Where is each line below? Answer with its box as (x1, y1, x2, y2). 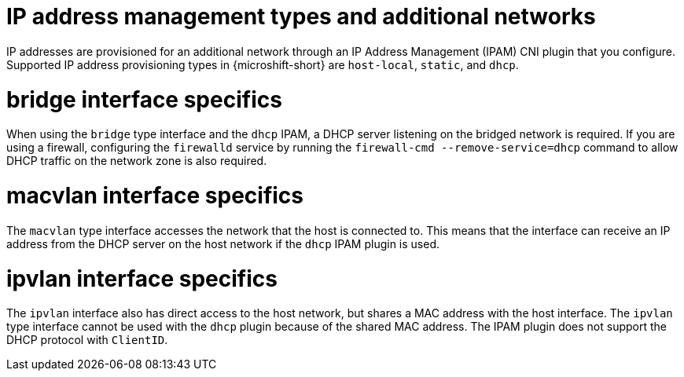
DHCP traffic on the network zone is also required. (6, 154, 267, 168)
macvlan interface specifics (6, 182, 303, 209)
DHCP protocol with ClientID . (6, 333, 168, 347)
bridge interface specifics (6, 86, 282, 113)
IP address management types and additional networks (6, 3, 596, 30)
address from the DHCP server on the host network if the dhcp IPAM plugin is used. (6, 236, 440, 251)
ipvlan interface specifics (6, 265, 278, 292)
